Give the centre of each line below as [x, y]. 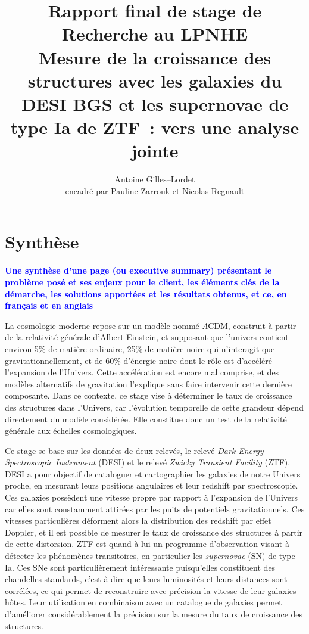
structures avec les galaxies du [155, 80]
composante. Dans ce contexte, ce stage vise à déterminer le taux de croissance [149, 395]
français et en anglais [49, 305]
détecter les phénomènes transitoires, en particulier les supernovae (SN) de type [150, 556]
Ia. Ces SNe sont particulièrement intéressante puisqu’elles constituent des [140, 567]
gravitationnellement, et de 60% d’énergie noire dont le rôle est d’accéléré [139, 360]
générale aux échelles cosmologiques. [71, 431]
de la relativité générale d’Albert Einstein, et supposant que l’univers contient [147, 337]
